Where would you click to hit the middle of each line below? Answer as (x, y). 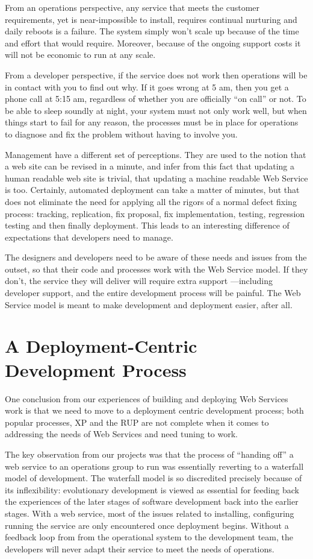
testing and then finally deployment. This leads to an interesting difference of (147, 225)
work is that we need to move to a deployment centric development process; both (154, 410)
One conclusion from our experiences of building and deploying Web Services (147, 398)
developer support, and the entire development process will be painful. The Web (153, 293)
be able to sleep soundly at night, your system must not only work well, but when (156, 110)
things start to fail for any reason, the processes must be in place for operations (152, 122)
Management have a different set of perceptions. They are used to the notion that (156, 154)
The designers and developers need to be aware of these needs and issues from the (156, 257)
